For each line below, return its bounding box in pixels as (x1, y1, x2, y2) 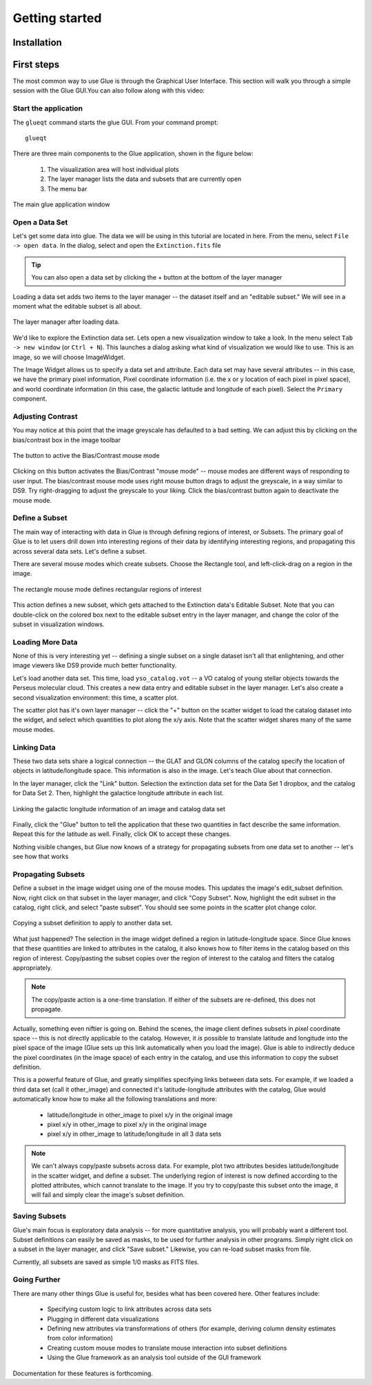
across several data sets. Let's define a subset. (12, 547, 147, 555)
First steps (12, 59, 60, 70)
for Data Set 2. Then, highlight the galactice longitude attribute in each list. (12, 789, 224, 797)
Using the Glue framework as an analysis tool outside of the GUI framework (47, 1353, 262, 1362)
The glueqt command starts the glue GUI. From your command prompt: (12, 118, 218, 126)
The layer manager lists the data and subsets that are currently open (47, 175, 242, 183)
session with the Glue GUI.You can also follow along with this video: (12, 86, 205, 95)
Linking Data (12, 742, 56, 752)
